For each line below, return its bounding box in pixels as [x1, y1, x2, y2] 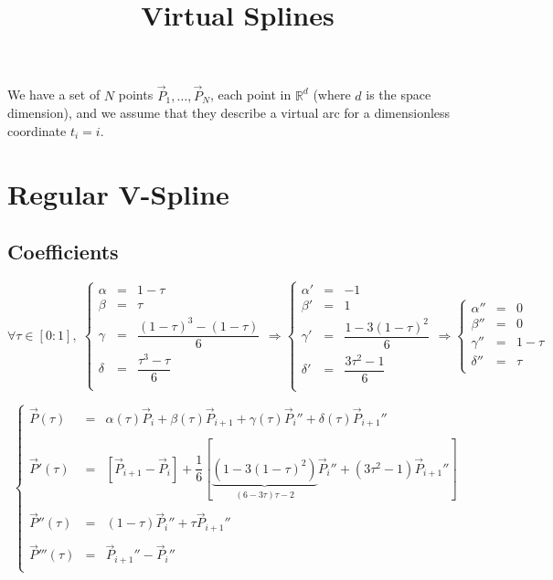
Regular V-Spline [7, 174, 229, 212]
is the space [366, 85, 431, 104]
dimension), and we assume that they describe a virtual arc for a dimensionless [7, 103, 451, 122]
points [118, 85, 154, 104]
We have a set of [7, 85, 101, 104]
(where [313, 85, 351, 104]
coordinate [7, 121, 67, 140]
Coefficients [7, 237, 119, 266]
